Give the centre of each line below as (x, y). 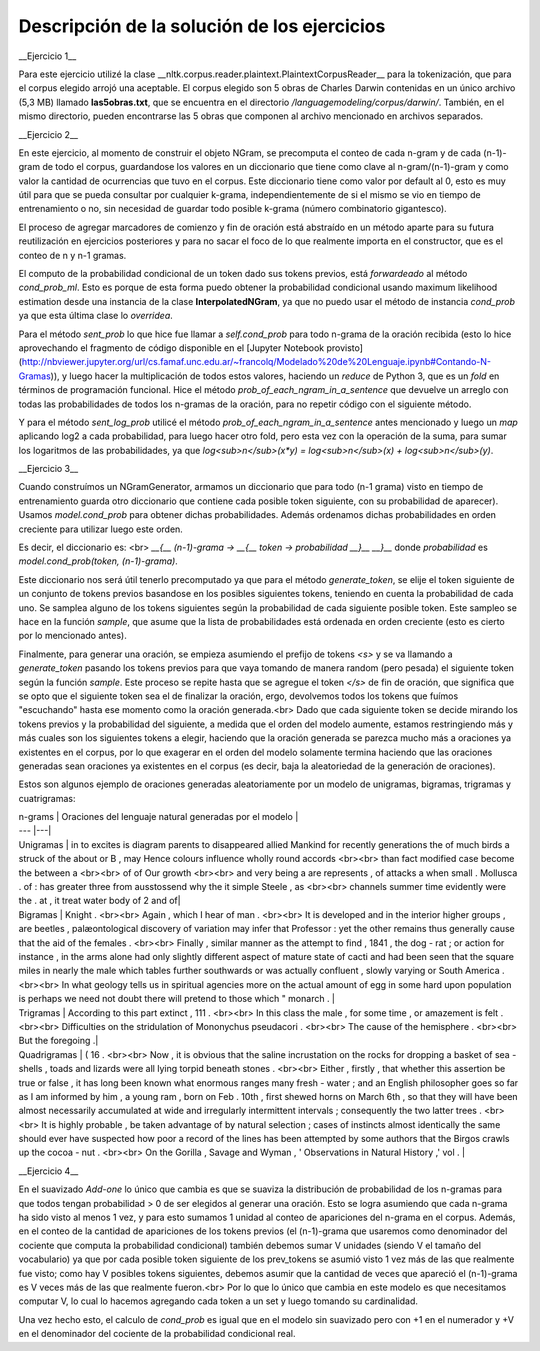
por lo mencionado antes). (72, 636)
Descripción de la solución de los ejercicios (202, 26)
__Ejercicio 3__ (48, 469)
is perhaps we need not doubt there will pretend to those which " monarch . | (176, 999)
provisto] (345, 347)
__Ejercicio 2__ (48, 134)
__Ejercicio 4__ (48, 1171)
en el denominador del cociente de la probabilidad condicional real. (157, 1334)
